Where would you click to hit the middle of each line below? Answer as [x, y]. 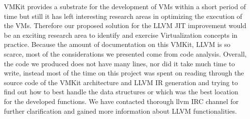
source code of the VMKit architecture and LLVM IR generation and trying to [121, 82]
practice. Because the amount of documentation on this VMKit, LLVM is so [117, 44]
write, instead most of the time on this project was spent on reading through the [124, 73]
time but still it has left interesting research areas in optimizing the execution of [123, 16]
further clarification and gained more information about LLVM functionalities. [120, 111]
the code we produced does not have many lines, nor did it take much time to [119, 63]
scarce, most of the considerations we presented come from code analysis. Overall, [125, 53]
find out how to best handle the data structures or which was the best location [121, 92]
